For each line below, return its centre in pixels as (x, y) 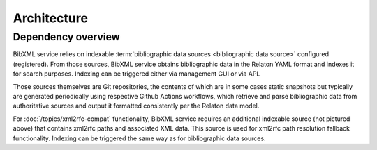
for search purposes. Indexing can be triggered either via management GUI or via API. (136, 74)
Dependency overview (66, 37)
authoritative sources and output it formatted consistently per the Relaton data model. (136, 106)
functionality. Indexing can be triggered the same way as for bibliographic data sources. (139, 138)
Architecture (51, 18)
